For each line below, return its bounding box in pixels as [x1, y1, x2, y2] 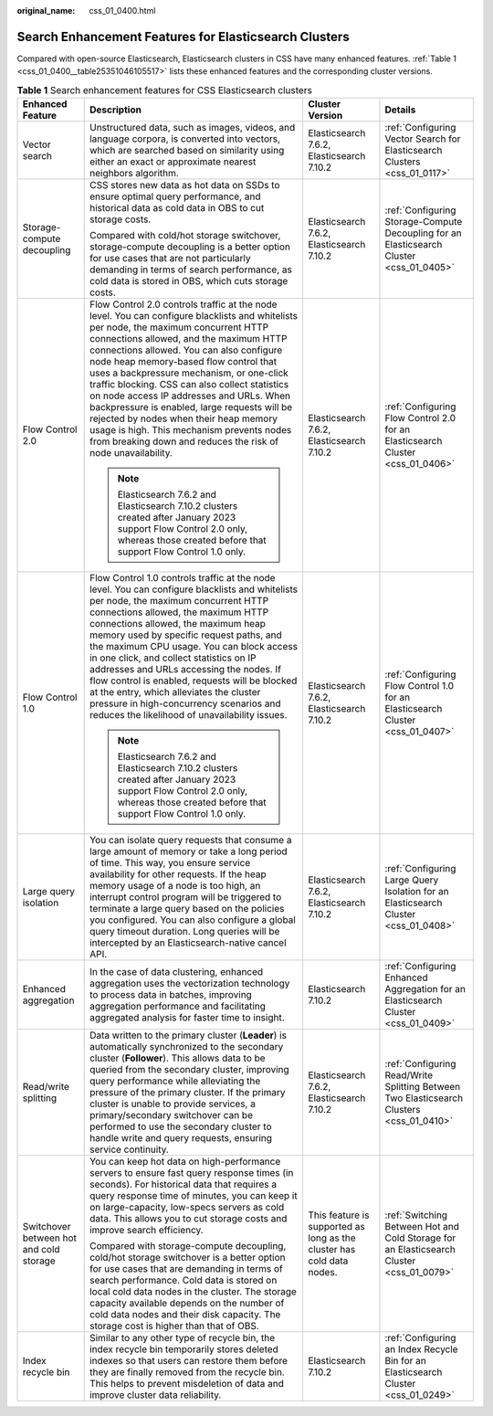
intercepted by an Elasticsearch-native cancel [89, 936, 287, 949]
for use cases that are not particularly [89, 252, 251, 265]
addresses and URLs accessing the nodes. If [89, 663, 282, 676]
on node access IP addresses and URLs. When [89, 389, 291, 402]
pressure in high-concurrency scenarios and [89, 697, 281, 710]
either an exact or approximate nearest [89, 155, 257, 168]
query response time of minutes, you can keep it [89, 1189, 298, 1202]
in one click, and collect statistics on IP [89, 651, 257, 664]
